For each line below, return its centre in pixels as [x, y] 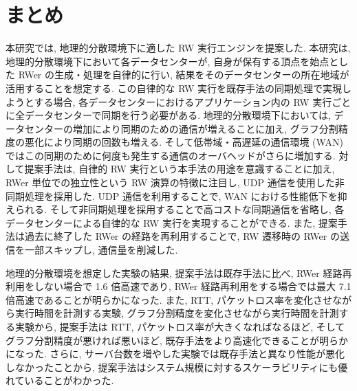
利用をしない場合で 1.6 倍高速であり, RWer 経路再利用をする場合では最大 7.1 [178, 286]
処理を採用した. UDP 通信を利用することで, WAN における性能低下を [181, 195]
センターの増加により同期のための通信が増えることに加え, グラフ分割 [181, 128]
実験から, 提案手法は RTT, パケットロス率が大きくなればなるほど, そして [180, 326]
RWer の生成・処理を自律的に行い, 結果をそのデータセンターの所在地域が [184, 75]
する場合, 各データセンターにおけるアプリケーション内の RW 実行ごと [193, 101]
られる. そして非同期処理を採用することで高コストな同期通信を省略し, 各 [180, 209]
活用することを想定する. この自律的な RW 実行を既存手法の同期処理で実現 [174, 88]
